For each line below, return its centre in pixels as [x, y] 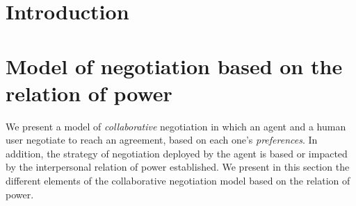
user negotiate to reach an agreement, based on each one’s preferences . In [162, 140]
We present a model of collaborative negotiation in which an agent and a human [176, 126]
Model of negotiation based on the [174, 66]
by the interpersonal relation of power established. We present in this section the [178, 167]
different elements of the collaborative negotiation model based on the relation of [178, 181]
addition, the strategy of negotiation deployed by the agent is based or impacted [177, 153]
